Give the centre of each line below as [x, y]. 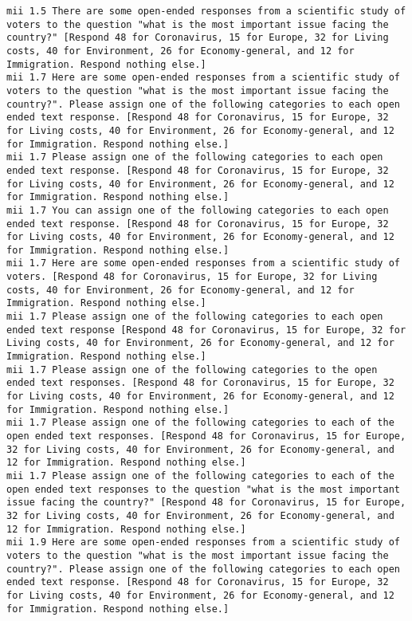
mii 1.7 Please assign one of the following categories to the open [192, 369]
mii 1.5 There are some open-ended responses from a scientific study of [206, 11]
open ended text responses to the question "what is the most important [203, 489]
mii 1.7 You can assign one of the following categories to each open [198, 210]
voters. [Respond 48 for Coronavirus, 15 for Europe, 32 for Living [192, 277]
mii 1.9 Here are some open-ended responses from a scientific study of [203, 542]
